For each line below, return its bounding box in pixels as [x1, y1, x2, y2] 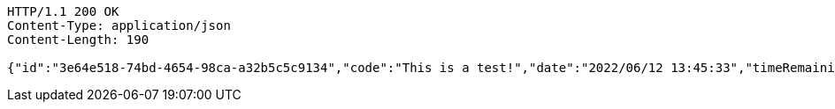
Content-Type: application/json [7, 18, 231, 33]
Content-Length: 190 [7, 33, 149, 47]
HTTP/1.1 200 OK [7, 4, 119, 18]
